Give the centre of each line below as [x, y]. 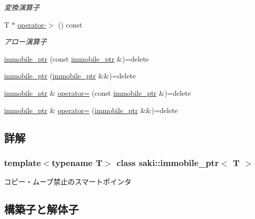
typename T [77, 162]
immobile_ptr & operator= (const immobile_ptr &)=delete [98, 92]
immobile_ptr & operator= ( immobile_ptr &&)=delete [91, 110]
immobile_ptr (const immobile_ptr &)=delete [76, 58]
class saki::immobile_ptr [168, 162]
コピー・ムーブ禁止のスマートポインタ [68, 182]
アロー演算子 [25, 42]
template [23, 162]
